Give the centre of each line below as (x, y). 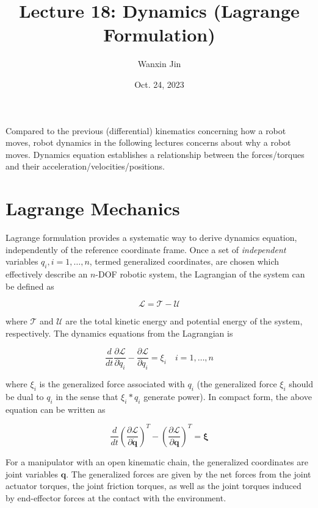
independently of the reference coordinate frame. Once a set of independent (146, 249)
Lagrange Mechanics (93, 208)
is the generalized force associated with (112, 384)
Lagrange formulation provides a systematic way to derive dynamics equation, (151, 237)
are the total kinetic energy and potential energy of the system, (184, 321)
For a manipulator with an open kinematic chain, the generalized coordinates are (157, 461)
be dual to (25, 397)
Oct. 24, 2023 (159, 84)
